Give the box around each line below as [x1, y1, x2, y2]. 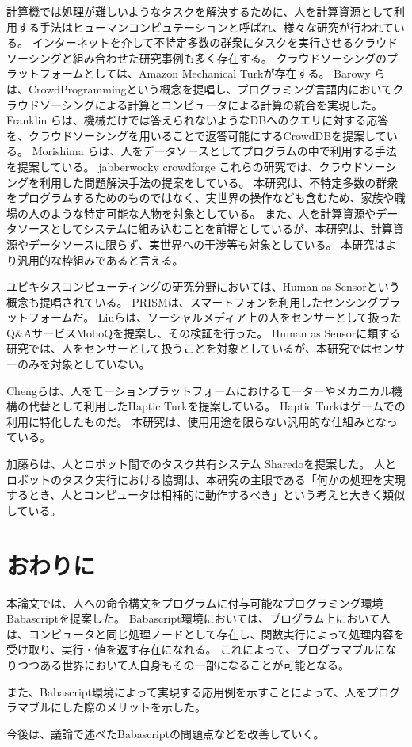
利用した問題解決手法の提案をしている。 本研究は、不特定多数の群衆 [39, 173, 399, 190]
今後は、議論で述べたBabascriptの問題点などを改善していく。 [6, 725, 325, 741]
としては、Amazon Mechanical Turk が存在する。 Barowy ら [83, 65, 386, 82]
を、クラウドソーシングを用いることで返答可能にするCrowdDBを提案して [6, 127, 387, 143]
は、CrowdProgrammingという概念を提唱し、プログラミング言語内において [6, 80, 393, 97]
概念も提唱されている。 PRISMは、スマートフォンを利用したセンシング [6, 293, 379, 310]
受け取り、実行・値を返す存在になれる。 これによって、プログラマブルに [6, 641, 386, 657]
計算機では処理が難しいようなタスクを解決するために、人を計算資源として [6, 3, 394, 19]
